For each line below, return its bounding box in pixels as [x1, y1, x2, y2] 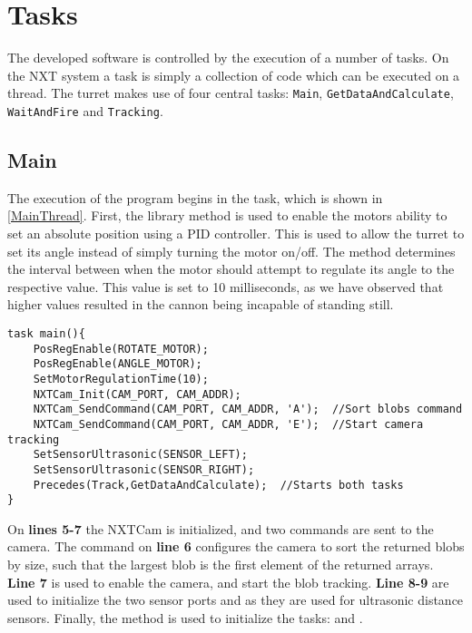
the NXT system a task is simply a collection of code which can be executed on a [7, 65, 460, 84]
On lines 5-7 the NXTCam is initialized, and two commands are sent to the [7, 519, 434, 538]
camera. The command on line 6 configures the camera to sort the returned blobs [7, 537, 465, 556]
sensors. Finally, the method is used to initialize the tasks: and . [7, 608, 363, 627]
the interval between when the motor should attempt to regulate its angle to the [7, 259, 455, 278]
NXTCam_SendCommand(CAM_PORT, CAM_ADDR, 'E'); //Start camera [33, 417, 424, 431]
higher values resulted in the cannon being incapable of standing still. [7, 295, 394, 314]
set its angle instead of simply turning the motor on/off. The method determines [7, 241, 456, 260]
